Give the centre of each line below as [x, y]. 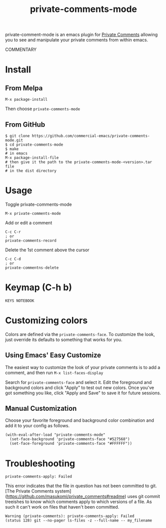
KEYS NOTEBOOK [20, 301]
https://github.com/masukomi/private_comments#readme [66, 497]
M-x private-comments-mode [33, 213]
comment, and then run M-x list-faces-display [54, 372]
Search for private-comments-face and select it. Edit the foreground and [79, 382]
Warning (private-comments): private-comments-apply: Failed [70, 516]
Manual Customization [41, 409]
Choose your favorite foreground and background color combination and [80, 420]
